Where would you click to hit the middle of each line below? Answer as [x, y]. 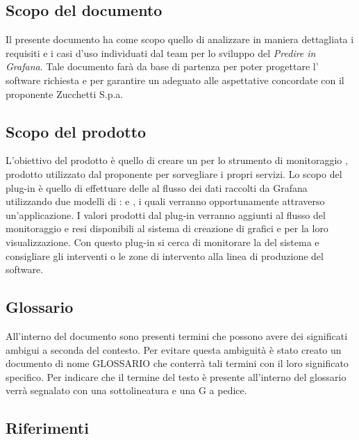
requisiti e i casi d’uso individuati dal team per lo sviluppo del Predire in [161, 52]
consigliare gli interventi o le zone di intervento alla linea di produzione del [165, 255]
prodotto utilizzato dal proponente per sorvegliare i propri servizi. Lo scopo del [174, 173]
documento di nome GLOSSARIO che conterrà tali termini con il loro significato [177, 363]
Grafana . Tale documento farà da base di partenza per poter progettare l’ [162, 66]
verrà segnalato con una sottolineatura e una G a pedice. [126, 390]
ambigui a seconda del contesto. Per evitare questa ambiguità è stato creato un [174, 349]
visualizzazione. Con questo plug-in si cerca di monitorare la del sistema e [162, 242]
